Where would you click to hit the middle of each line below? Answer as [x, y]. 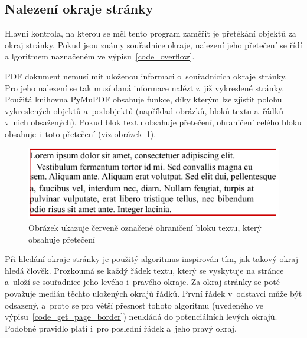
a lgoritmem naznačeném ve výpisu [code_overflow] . [100, 56]
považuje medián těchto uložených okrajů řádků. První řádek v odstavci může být [153, 293]
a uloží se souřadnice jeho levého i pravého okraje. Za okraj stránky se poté [143, 282]
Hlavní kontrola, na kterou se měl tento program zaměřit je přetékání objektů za [151, 33]
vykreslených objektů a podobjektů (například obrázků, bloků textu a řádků [144, 110]
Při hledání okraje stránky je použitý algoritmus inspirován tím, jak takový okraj [151, 259]
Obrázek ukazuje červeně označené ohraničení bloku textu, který [145, 228]
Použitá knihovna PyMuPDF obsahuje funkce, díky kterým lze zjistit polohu [143, 99]
